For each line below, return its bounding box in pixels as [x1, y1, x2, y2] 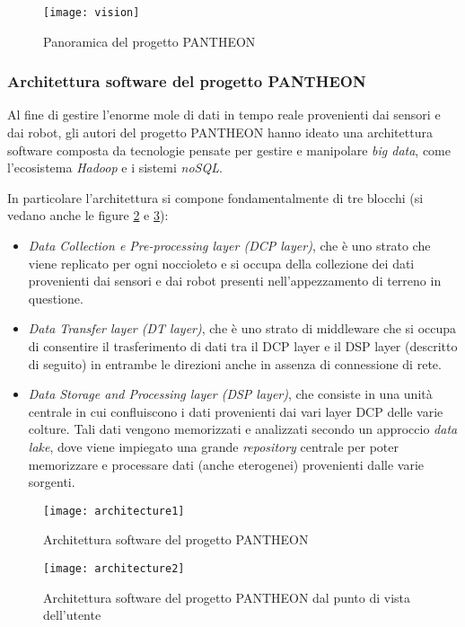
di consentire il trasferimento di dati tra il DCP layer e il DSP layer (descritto [28, 337, 458, 355]
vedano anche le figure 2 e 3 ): [7, 206, 169, 225]
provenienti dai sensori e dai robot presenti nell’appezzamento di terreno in [28, 271, 442, 290]
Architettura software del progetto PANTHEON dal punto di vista [43, 587, 411, 606]
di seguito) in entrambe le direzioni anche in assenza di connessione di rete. [28, 354, 442, 373]
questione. [28, 288, 83, 307]
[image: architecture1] [43, 504, 185, 517]
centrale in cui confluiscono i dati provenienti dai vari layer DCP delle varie [28, 402, 443, 420]
